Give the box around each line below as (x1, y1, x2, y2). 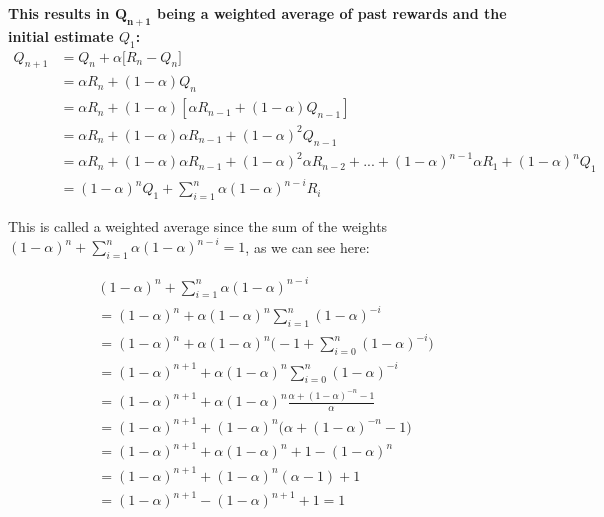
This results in (8, 3, 110, 23)
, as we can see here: (245, 236, 370, 257)
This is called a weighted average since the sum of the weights (8, 216, 388, 237)
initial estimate (8, 25, 114, 46)
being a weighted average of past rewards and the (157, 3, 507, 23)
